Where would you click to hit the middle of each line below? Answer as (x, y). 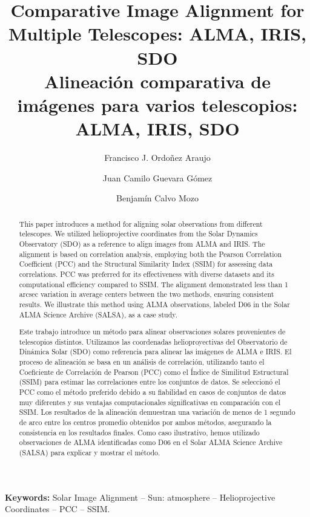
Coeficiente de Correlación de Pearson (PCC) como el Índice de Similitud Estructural (154, 372)
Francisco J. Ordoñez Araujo (157, 158)
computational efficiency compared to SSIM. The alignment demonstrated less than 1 (153, 284)
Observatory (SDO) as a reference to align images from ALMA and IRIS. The (142, 243)
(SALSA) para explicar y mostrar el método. (90, 452)
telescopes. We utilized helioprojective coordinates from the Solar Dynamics (138, 234)
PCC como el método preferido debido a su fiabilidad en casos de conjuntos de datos (153, 392)
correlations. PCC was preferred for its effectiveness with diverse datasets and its (147, 274)
